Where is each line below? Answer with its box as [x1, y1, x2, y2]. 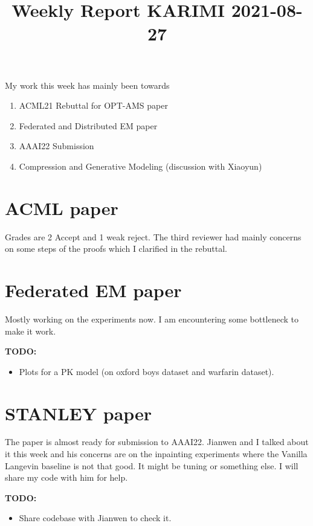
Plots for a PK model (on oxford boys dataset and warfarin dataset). [19, 365, 274, 377]
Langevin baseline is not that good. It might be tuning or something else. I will [5, 459, 298, 472]
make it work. [5, 324, 56, 337]
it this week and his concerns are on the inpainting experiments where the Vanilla [5, 447, 308, 460]
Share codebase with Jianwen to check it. [19, 512, 172, 524]
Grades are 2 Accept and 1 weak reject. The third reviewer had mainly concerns [5, 230, 302, 243]
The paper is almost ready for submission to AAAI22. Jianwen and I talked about [5, 435, 309, 448]
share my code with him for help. [5, 471, 128, 484]
